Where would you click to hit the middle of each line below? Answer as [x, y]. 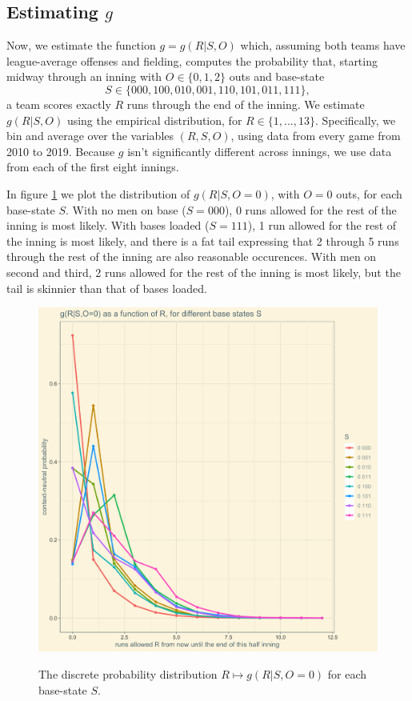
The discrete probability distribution [128, 674]
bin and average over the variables [90, 136]
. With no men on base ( [126, 209]
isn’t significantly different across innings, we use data [260, 151]
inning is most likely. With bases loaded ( [108, 225]
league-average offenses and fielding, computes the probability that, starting [192, 60]
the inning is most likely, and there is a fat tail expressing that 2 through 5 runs [203, 240]
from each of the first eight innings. [93, 167]
